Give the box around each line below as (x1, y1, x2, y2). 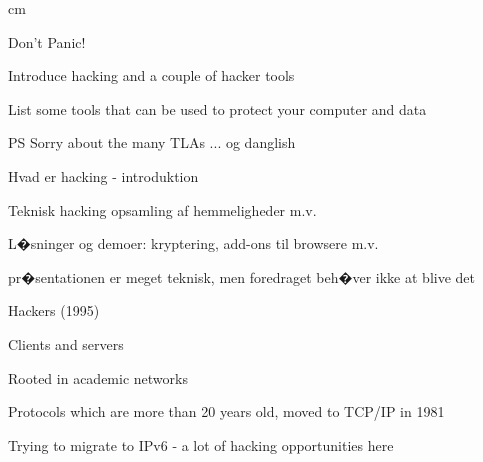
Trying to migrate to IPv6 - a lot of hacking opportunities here (8, 434, 394, 455)
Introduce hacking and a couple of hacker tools (8, 65, 295, 86)
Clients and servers (8, 333, 124, 354)
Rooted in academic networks (8, 367, 188, 388)
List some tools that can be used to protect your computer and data (8, 98, 427, 119)
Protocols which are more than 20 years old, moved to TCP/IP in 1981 (8, 401, 445, 422)
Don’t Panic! (8, 31, 86, 52)
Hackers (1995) (8, 300, 100, 321)
